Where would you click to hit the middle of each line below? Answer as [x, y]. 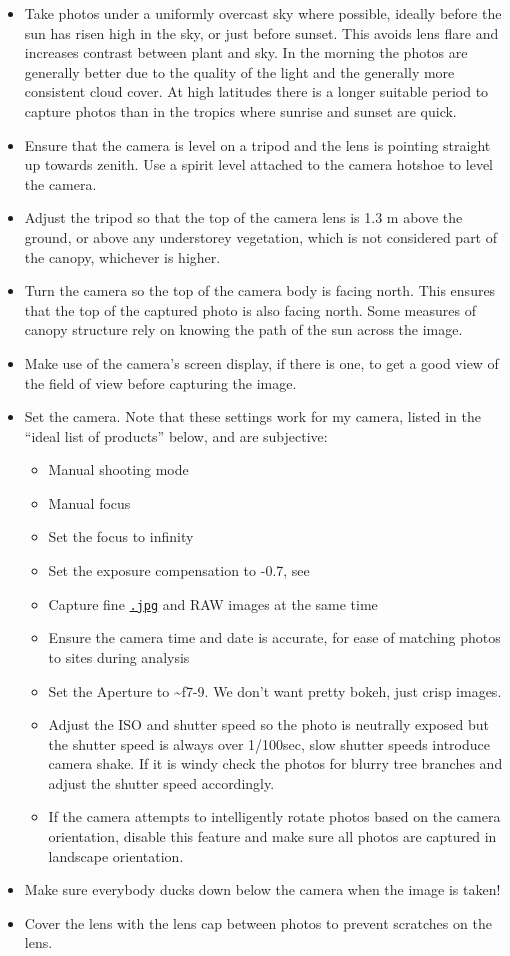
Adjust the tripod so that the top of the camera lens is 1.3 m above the [243, 217]
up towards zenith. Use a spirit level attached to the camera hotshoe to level [258, 164]
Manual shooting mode [118, 469]
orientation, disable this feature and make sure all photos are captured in [272, 836]
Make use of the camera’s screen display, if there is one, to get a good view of [261, 362]
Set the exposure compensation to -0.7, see [179, 570]
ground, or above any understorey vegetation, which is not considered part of [261, 236]
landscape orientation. [116, 855]
